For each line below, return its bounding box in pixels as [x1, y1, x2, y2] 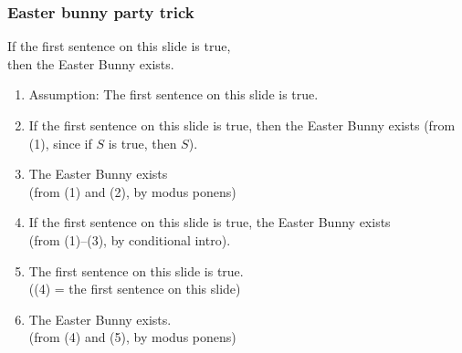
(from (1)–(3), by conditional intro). [28, 230, 231, 249]
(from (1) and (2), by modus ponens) [28, 182, 236, 201]
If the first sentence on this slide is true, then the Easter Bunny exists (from [28, 116, 456, 134]
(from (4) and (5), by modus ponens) [28, 327, 236, 347]
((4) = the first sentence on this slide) [28, 279, 241, 298]
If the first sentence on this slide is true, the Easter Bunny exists [28, 213, 391, 232]
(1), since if [28, 133, 92, 152]
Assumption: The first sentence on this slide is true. [28, 85, 319, 104]
